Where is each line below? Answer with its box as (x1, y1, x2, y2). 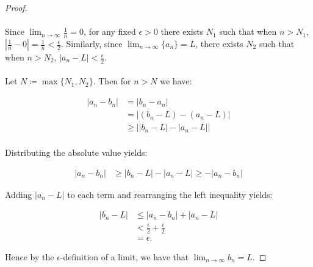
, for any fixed (84, 25, 136, 38)
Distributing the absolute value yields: (5, 146, 148, 159)
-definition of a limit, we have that (60, 250, 189, 263)
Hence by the (5, 250, 54, 263)
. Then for (93, 75, 131, 87)
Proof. (5, 1, 27, 13)
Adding (5, 188, 32, 200)
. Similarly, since (60, 37, 123, 50)
